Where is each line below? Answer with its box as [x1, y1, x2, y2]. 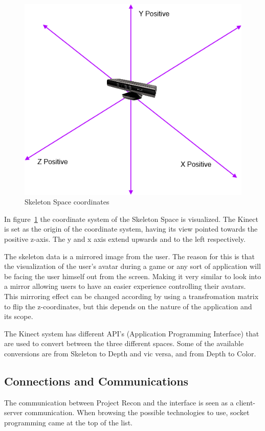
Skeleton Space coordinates [25, 196, 109, 207]
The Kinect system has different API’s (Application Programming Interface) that [4, 328, 259, 338]
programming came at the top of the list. [4, 417, 132, 427]
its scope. [4, 311, 33, 322]
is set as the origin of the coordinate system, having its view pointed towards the [4, 223, 258, 234]
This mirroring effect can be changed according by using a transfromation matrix [4, 290, 259, 301]
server [4, 407, 23, 418]
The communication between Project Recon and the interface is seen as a [4, 397, 234, 407]
